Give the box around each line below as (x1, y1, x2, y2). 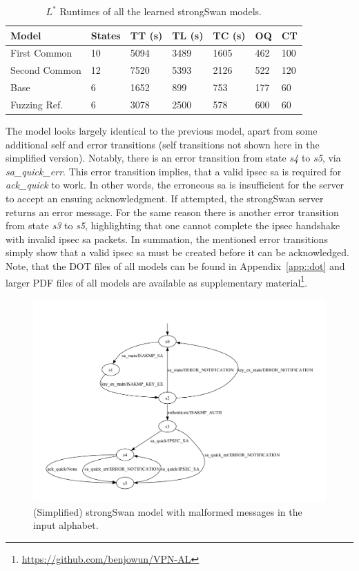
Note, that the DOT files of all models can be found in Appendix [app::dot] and (6, 259, 345, 273)
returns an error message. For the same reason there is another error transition (6, 204, 339, 219)
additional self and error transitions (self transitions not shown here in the (6, 137, 320, 151)
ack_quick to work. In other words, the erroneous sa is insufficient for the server (6, 177, 345, 192)
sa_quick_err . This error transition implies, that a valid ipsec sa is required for (6, 164, 342, 178)
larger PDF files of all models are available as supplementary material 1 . (6, 273, 308, 289)
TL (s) (172, 28, 204, 42)
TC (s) (213, 28, 246, 42)
